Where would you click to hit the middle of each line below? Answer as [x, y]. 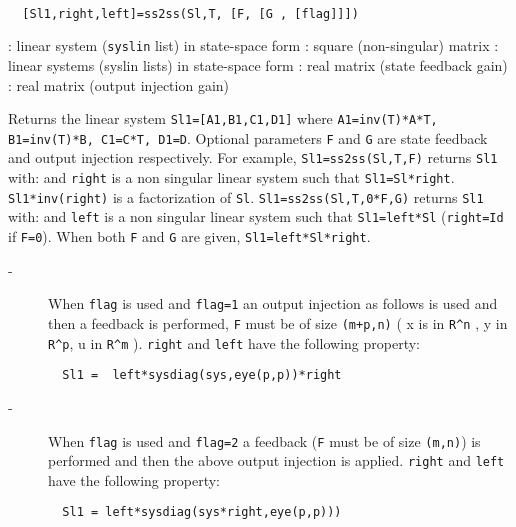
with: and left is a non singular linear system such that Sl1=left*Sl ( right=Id [256, 216]
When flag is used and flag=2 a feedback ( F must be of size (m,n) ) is [264, 440]
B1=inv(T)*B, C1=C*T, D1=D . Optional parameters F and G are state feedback [248, 137]
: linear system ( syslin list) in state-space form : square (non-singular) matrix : [253, 45]
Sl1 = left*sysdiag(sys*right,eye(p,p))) [202, 512]
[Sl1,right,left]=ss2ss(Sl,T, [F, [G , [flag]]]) [190, 13]
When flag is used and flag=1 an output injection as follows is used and [273, 303]
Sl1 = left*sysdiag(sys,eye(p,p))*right [202, 375]
